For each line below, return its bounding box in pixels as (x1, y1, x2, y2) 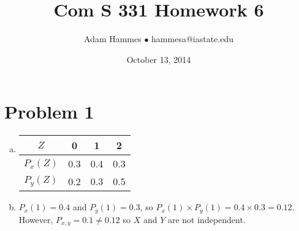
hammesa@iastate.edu (151, 32, 234, 45)
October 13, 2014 (126, 53, 191, 65)
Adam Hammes (83, 32, 142, 45)
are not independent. (167, 213, 246, 226)
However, (18, 213, 53, 226)
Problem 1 (4, 99, 94, 124)
